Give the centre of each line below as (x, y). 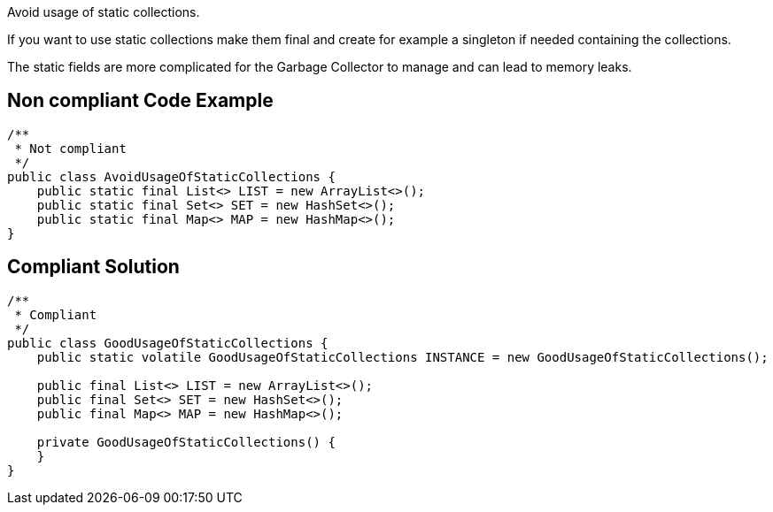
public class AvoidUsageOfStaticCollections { (171, 176)
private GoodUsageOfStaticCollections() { (186, 442)
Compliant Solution (93, 267)
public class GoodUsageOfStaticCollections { (168, 343)
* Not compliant (70, 148)
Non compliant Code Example (140, 101)
